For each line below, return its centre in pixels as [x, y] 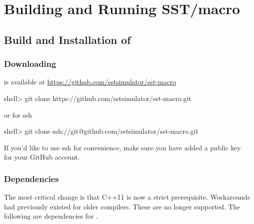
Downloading [30, 64]
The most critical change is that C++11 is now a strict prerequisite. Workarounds [127, 197]
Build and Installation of [67, 39]
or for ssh [18, 114]
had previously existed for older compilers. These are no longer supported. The [122, 206]
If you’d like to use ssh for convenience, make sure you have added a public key [122, 147]
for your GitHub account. [42, 157]
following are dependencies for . [51, 216]
